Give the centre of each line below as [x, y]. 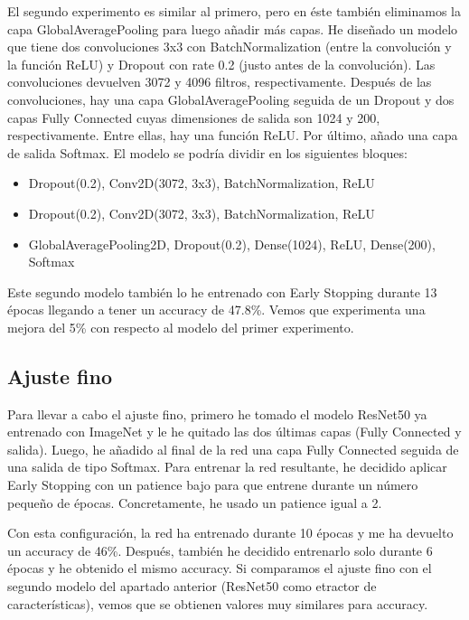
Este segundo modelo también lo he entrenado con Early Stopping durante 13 [222, 291]
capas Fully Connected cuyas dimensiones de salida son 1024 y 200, [194, 117]
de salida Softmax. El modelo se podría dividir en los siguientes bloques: [207, 152]
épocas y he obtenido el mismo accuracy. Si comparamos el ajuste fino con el [220, 568]
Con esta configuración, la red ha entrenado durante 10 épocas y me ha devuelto [230, 533]
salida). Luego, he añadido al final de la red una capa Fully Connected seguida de [233, 449]
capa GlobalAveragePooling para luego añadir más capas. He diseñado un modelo [233, 28]
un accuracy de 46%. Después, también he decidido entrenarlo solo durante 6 [220, 550]
